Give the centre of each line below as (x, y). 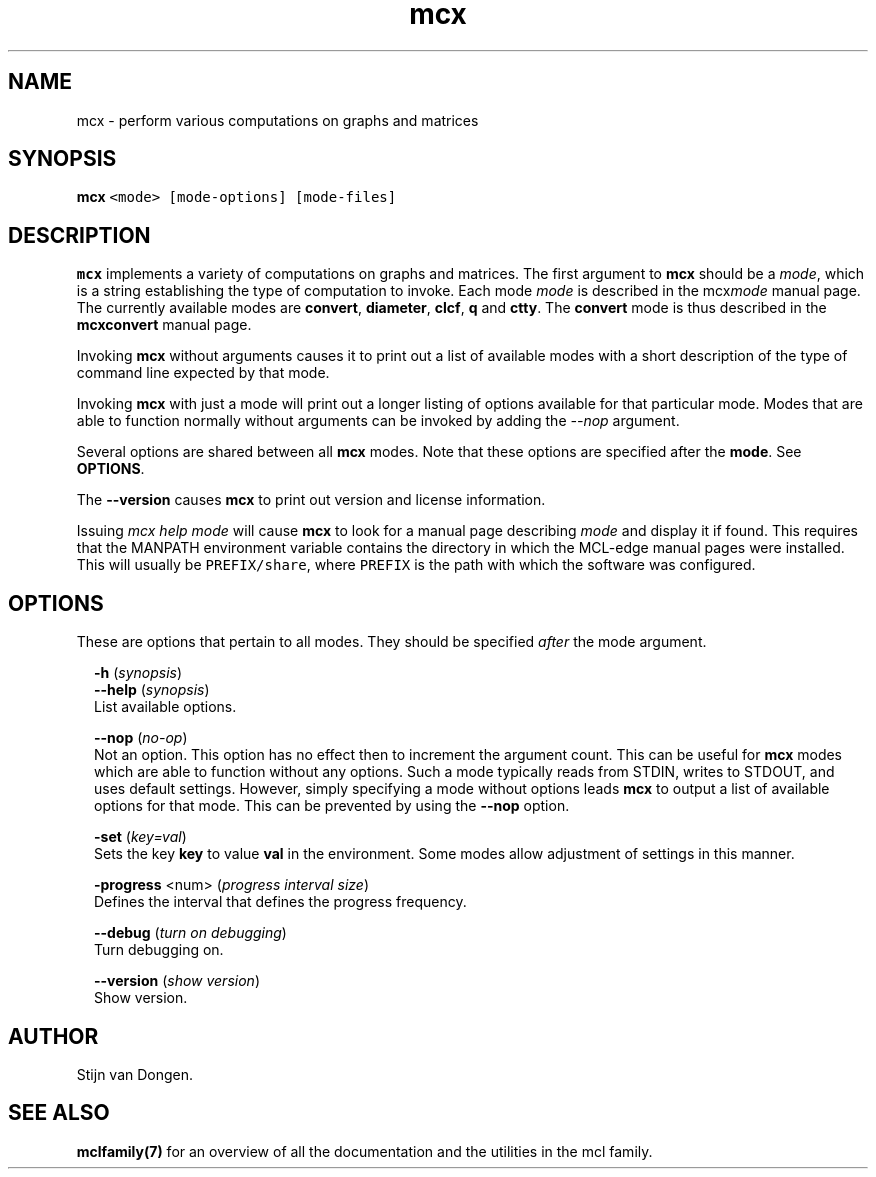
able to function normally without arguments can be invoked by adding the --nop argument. (378, 421)
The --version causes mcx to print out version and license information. (311, 500)
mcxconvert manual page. (164, 325)
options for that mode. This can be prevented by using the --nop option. (332, 806)
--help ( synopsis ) (152, 690)
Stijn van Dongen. (135, 1074)
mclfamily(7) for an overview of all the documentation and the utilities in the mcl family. (364, 1151)
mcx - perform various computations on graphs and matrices (277, 120)
